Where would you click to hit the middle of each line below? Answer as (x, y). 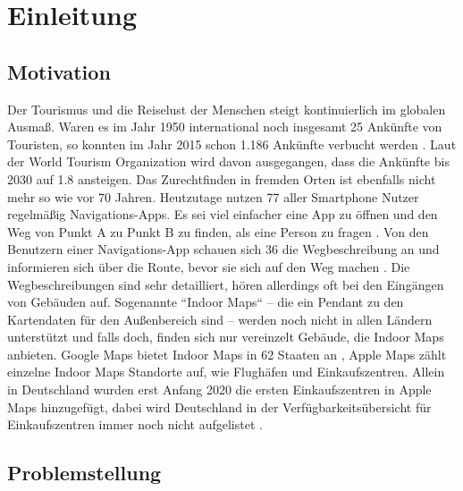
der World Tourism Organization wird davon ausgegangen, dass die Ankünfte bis (228, 161)
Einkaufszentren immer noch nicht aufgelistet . (135, 424)
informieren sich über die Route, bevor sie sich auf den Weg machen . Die (209, 266)
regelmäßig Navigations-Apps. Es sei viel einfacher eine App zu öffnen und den (223, 214)
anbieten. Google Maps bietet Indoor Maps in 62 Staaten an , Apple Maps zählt (227, 354)
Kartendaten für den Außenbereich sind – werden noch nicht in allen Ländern (220, 319)
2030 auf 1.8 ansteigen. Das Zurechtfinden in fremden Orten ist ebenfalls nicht (222, 178)
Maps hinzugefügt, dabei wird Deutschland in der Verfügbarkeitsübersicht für (219, 406)
